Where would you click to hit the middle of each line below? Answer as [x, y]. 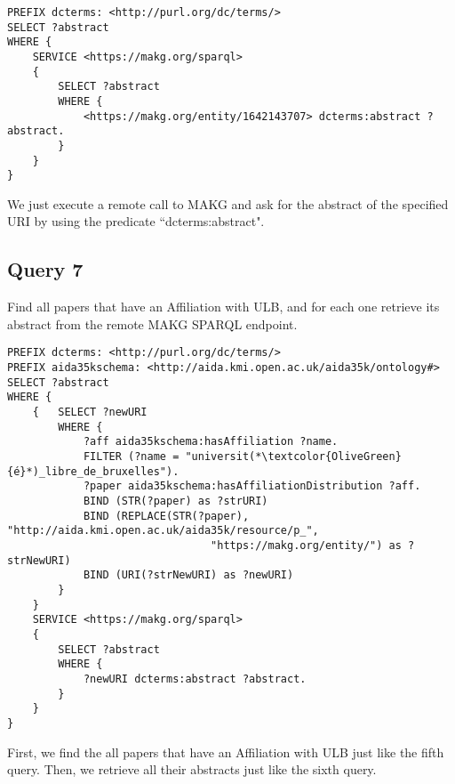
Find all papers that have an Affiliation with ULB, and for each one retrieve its [224, 307]
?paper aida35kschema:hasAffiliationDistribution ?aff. [252, 486]
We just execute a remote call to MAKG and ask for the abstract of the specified [228, 203]
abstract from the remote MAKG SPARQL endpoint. [152, 323]
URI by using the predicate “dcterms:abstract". [136, 221]
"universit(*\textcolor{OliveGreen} [293, 457]
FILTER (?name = [131, 457]
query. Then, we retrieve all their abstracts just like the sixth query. [192, 769]
